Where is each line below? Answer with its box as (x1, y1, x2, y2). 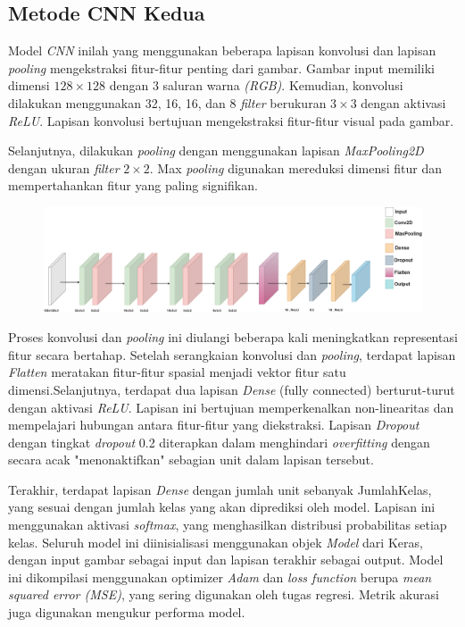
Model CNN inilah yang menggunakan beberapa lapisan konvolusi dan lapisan (8, 41, 436, 60)
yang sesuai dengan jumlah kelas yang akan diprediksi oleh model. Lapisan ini (8, 497, 436, 516)
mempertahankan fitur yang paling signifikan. (8, 176, 258, 195)
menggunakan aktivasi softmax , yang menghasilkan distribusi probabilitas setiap (8, 515, 447, 534)
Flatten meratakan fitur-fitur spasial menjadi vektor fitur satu (8, 363, 346, 381)
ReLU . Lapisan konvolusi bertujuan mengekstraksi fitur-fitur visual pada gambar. (8, 111, 454, 130)
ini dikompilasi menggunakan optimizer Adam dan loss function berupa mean (8, 567, 432, 586)
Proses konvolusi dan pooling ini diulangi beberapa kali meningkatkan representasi (8, 328, 458, 347)
